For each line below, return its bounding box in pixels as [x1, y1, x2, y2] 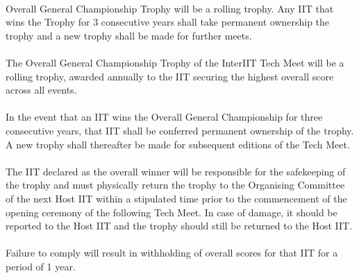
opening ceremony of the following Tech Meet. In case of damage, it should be [6, 205, 337, 219]
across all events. [6, 82, 77, 97]
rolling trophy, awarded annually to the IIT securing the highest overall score [6, 69, 334, 83]
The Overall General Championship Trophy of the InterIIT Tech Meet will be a [6, 55, 344, 69]
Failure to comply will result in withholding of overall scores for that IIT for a [6, 245, 338, 260]
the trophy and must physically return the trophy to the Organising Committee [6, 177, 345, 192]
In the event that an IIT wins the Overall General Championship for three [6, 110, 323, 124]
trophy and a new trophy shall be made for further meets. [6, 28, 252, 42]
